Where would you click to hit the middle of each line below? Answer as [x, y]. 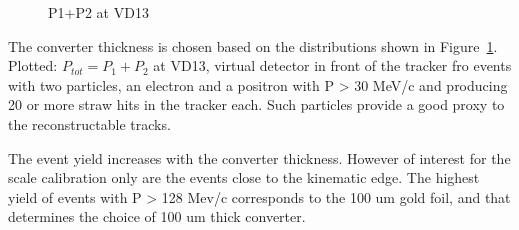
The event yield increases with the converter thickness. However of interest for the [259, 157]
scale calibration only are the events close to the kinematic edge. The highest [244, 177]
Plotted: [33, 65]
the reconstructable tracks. [89, 123]
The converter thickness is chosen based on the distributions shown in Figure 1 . [253, 45]
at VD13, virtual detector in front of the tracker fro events [332, 65]
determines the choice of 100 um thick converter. [157, 216]
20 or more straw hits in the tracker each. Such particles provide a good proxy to [256, 104]
